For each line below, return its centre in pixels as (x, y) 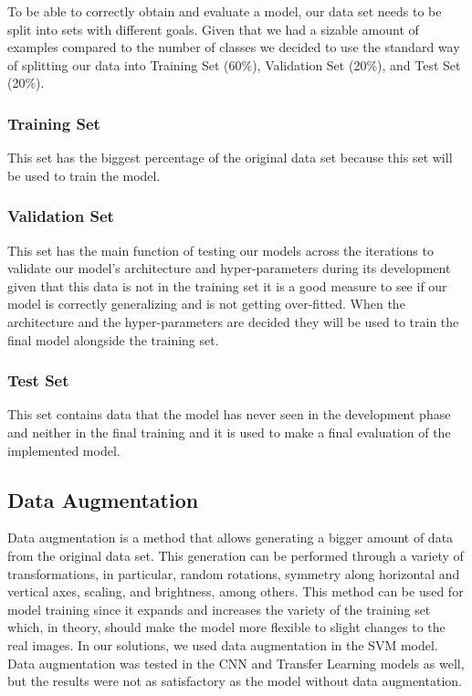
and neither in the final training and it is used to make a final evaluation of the (229, 432)
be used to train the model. (84, 175)
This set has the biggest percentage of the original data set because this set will (230, 158)
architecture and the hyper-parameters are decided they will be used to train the (233, 321)
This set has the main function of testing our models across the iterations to (220, 250)
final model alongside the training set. (113, 339)
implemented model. (64, 450)
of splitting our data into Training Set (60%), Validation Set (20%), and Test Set (234, 64)
